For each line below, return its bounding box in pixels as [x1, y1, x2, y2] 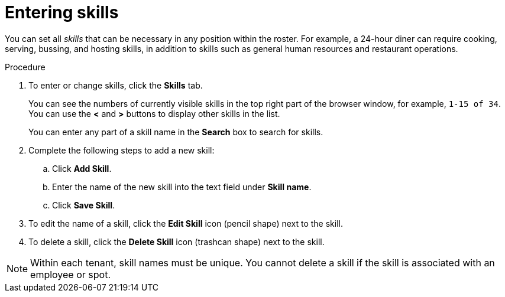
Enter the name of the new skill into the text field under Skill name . [52, 181, 312, 192]
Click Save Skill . [52, 200, 115, 210]
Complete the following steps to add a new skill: [28, 145, 215, 155]
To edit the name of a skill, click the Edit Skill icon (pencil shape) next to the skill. [28, 218, 343, 229]
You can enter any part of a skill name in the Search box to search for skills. [28, 126, 323, 137]
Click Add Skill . [52, 163, 112, 174]
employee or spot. [30, 268, 111, 280]
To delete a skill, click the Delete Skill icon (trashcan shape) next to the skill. [28, 236, 325, 247]
